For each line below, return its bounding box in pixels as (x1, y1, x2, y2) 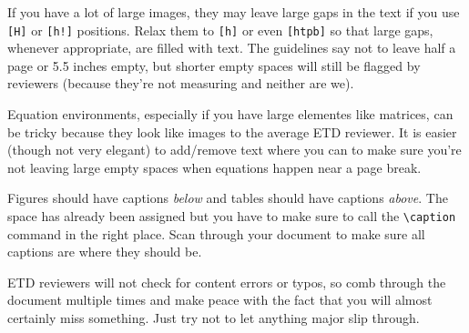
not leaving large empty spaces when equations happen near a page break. (7, 157, 422, 177)
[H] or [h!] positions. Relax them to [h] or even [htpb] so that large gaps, (7, 20, 433, 39)
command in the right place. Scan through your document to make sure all (7, 224, 425, 243)
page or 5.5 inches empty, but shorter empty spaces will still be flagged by (7, 55, 421, 75)
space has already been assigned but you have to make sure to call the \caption (7, 207, 456, 225)
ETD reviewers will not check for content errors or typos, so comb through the (7, 272, 446, 291)
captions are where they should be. (7, 242, 202, 261)
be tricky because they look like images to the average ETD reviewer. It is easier (7, 122, 457, 141)
